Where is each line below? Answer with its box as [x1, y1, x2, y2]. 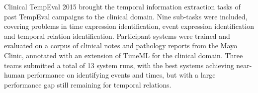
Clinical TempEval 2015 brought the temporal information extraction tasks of [4, 1, 241, 11]
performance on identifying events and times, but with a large [27, 70, 216, 80]
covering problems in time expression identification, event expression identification [4, 21, 254, 31]
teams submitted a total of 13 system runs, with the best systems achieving [4, 60, 234, 70]
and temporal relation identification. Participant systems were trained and [4, 30, 230, 41]
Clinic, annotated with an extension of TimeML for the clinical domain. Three [4, 50, 243, 60]
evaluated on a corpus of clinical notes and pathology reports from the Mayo [4, 40, 238, 51]
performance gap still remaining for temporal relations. [4, 79, 172, 90]
